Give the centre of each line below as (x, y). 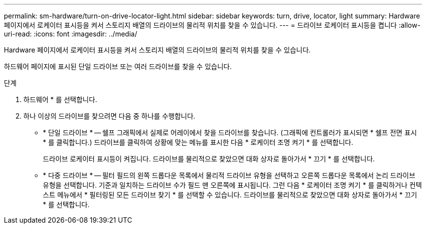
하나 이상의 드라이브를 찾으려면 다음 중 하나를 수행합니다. (109, 116)
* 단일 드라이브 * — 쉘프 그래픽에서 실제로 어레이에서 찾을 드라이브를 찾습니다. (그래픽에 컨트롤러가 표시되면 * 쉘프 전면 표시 (230, 132)
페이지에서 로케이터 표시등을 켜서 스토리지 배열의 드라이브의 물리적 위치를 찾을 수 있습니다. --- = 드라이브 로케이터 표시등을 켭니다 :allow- (212, 25)
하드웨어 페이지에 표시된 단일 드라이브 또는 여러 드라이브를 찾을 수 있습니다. (118, 66)
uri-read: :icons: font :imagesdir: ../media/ (71, 34)
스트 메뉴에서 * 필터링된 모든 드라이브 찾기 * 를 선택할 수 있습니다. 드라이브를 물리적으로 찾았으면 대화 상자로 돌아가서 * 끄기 (230, 195)
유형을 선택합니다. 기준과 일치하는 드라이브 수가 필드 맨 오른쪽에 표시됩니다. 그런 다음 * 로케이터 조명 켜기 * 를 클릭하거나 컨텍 (232, 185)
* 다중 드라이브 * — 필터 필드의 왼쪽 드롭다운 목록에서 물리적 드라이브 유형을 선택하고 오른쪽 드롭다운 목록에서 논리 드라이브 (229, 175)
